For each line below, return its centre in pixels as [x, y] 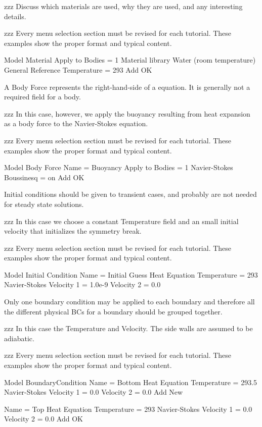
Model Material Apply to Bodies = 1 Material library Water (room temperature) [130, 60]
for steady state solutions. [44, 204]
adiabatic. [19, 338]
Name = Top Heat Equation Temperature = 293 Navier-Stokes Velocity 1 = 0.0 [128, 409]
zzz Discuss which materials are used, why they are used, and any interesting [123, 6]
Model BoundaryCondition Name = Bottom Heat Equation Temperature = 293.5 [131, 382]
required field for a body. [42, 97]
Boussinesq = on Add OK [44, 177]
